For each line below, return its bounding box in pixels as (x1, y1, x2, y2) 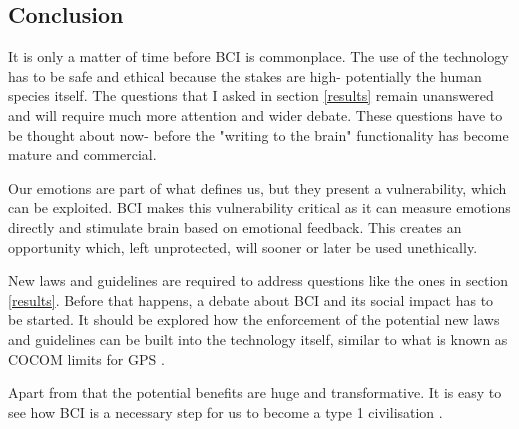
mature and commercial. (8, 144, 157, 165)
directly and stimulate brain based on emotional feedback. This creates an (8, 216, 462, 237)
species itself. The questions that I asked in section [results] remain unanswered (8, 85, 494, 106)
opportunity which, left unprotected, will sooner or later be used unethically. (8, 236, 478, 257)
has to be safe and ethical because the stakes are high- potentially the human (8, 65, 482, 86)
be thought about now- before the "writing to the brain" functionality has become (8, 124, 509, 145)
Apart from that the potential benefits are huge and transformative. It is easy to (8, 382, 502, 403)
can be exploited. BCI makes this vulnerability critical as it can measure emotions (8, 197, 511, 218)
